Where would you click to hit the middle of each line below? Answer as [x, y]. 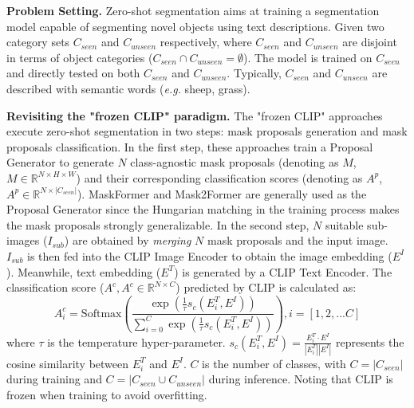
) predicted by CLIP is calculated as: [266, 287]
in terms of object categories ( [80, 57]
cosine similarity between [68, 363]
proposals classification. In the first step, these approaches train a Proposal [190, 146]
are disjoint [370, 42]
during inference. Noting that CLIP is [301, 379]
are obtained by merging [132, 240]
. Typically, [254, 73]
